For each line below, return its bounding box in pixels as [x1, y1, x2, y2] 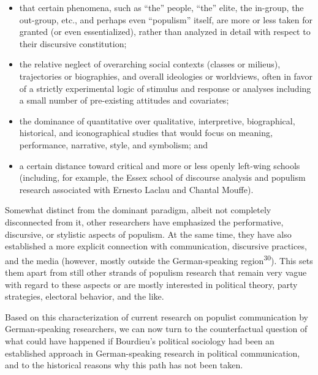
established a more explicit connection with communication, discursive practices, [5, 240, 307, 252]
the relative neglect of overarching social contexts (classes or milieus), [19, 58, 281, 70]
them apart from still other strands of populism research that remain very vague [5, 265, 307, 278]
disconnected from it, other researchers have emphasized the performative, [5, 215, 284, 228]
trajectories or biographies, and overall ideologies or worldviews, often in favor [19, 69, 312, 82]
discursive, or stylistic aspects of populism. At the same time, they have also [5, 227, 292, 240]
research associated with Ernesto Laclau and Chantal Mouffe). [19, 183, 254, 195]
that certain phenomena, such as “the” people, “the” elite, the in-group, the [19, 1, 304, 13]
